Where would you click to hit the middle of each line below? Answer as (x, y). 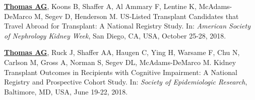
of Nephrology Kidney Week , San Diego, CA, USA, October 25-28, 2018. (115, 35)
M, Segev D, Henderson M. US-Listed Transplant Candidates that (137, 16)
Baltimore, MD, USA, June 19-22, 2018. (66, 91)
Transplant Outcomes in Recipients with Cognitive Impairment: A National (121, 72)
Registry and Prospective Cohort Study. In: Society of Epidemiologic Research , (126, 82)
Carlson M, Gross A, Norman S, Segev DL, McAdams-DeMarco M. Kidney (120, 62)
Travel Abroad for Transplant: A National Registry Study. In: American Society (127, 26)
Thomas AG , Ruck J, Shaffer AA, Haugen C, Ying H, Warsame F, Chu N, (122, 52)
